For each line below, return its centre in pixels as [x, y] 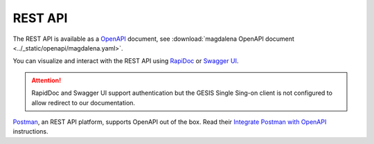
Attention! [46, 80]
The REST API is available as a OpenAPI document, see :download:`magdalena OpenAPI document [153, 39]
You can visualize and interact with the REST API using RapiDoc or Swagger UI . [126, 61]
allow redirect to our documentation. [83, 102]
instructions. [30, 132]
